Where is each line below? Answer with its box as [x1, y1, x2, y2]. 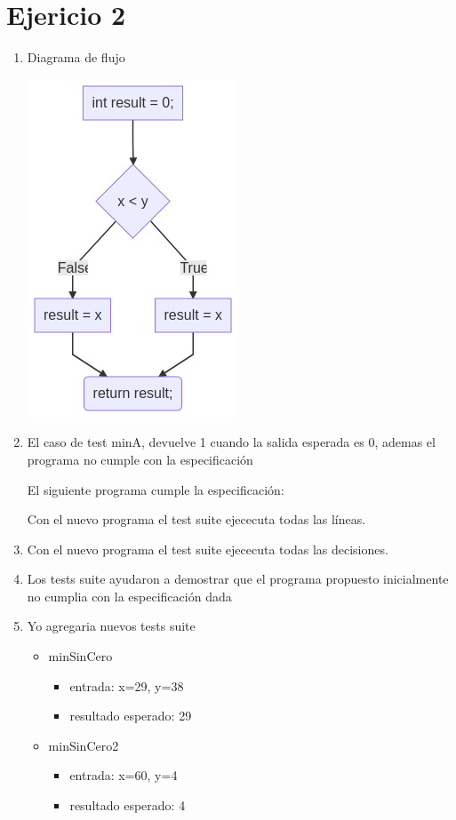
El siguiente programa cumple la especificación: [27, 480, 284, 498]
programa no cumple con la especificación [27, 450, 253, 468]
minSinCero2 [48, 736, 119, 754]
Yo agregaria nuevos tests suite [27, 617, 196, 635]
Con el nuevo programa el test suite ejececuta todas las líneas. [27, 510, 366, 529]
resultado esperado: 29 [69, 706, 192, 725]
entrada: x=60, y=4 [69, 766, 178, 784]
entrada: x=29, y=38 [69, 676, 184, 695]
